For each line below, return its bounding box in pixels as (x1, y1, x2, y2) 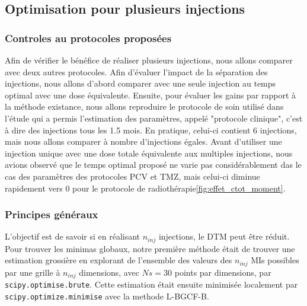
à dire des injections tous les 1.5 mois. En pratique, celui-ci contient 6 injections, (5, 123, 297, 136)
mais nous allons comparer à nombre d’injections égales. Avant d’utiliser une (5, 135, 282, 148)
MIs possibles (251, 254, 299, 266)
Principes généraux (5, 207, 98, 222)
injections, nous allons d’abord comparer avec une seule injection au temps (5, 77, 276, 90)
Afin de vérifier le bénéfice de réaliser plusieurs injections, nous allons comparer (5, 54, 293, 66)
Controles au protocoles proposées (5, 30, 172, 45)
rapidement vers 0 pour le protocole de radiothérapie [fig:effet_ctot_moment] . (5, 181, 286, 194)
